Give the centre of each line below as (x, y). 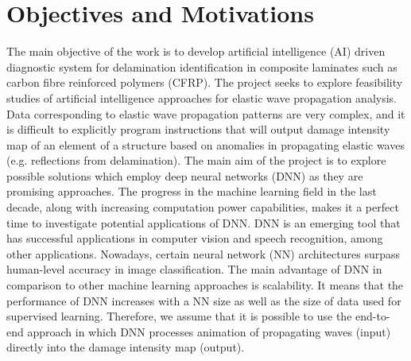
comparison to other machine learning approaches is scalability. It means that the (205, 285)
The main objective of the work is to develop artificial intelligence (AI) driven (196, 51)
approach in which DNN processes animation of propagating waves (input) (209, 331)
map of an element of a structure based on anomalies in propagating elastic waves (205, 144)
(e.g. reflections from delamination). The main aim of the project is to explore (196, 160)
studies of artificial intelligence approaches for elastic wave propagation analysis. (202, 97)
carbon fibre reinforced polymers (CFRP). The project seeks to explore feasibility (205, 82)
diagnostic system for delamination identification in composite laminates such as (202, 66)
